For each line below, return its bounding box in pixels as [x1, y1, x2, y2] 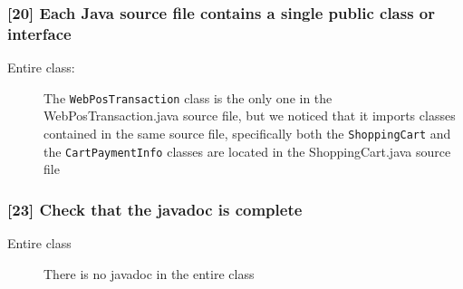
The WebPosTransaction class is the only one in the [43, 88, 333, 107]
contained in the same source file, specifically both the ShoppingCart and [43, 123, 451, 142]
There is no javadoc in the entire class [43, 264, 255, 283]
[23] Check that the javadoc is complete [7, 197, 303, 220]
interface [7, 22, 72, 44]
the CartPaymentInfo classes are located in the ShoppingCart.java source [43, 141, 451, 160]
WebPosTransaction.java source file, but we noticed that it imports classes [43, 106, 456, 125]
